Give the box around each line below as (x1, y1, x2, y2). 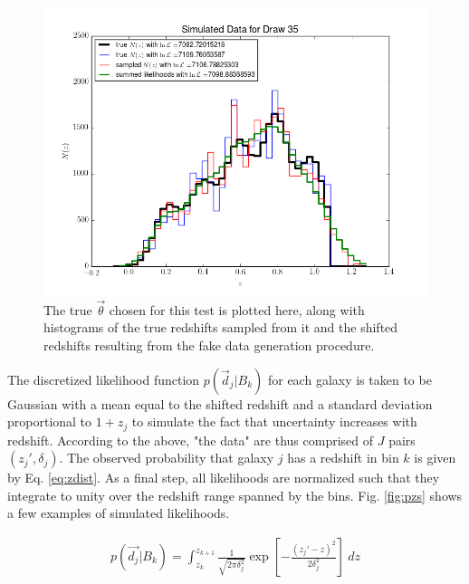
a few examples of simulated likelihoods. (7, 503, 230, 522)
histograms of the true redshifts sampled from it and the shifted (43, 318, 398, 337)
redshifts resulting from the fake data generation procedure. (43, 336, 375, 354)
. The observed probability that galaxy (59, 448, 274, 467)
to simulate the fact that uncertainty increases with (131, 412, 417, 431)
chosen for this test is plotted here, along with (109, 300, 365, 319)
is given (414, 448, 456, 467)
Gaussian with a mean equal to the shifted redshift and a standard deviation (7, 394, 433, 413)
